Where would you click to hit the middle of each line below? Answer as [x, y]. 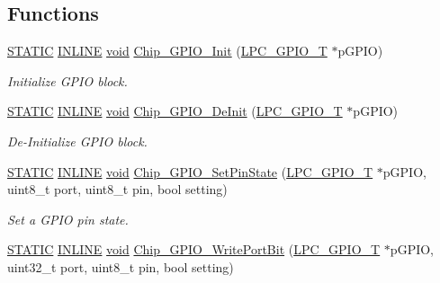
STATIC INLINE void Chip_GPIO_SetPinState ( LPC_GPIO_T [190, 171]
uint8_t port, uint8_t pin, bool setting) [117, 189]
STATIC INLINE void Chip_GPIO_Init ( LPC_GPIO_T [167, 51]
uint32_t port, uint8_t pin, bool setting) [121, 266]
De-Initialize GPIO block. [77, 141]
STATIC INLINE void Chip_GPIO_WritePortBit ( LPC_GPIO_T [194, 249]
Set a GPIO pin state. [68, 219]
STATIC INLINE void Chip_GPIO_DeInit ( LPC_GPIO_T [175, 111]
